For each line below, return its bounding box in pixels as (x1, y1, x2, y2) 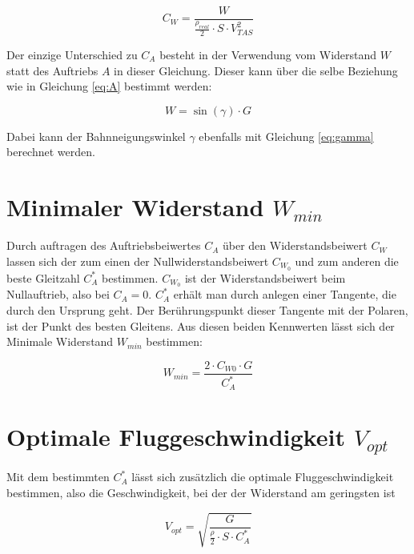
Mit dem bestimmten (6, 468, 110, 485)
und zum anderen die (295, 252, 399, 269)
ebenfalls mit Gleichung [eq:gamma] (199, 127, 374, 144)
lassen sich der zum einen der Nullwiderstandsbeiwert (6, 252, 269, 269)
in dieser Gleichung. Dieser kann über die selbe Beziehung (114, 62, 398, 78)
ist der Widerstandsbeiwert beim (184, 269, 346, 286)
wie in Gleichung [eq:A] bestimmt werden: (6, 78, 212, 94)
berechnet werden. (6, 143, 95, 160)
